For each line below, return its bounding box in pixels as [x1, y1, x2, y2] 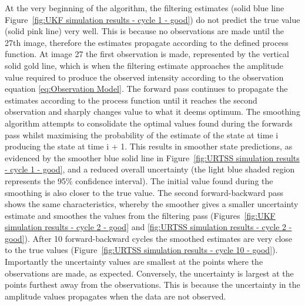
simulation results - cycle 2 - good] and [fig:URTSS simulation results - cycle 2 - [5, 221, 292, 233]
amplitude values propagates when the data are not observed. [5, 290, 226, 302]
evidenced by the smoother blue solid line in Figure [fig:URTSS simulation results [5, 151, 300, 164]
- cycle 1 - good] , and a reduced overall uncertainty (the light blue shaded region [5, 163, 295, 175]
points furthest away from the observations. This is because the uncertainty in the [5, 278, 300, 291]
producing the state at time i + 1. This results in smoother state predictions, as [5, 140, 293, 152]
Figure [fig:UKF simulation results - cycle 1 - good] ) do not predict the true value [5, 13, 300, 25]
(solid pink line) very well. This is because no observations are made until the [5, 25, 284, 37]
